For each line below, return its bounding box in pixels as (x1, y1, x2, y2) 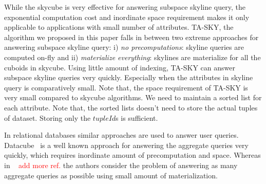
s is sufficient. (116, 112, 158, 123)
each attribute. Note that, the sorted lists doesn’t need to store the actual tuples (4, 102, 258, 113)
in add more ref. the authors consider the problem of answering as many (4, 159, 238, 170)
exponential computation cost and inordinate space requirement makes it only (4, 11, 250, 22)
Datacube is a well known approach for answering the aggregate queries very (4, 139, 249, 150)
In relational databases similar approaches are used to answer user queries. (4, 130, 239, 140)
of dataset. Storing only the (4, 112, 91, 123)
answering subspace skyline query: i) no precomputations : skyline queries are (4, 42, 244, 52)
